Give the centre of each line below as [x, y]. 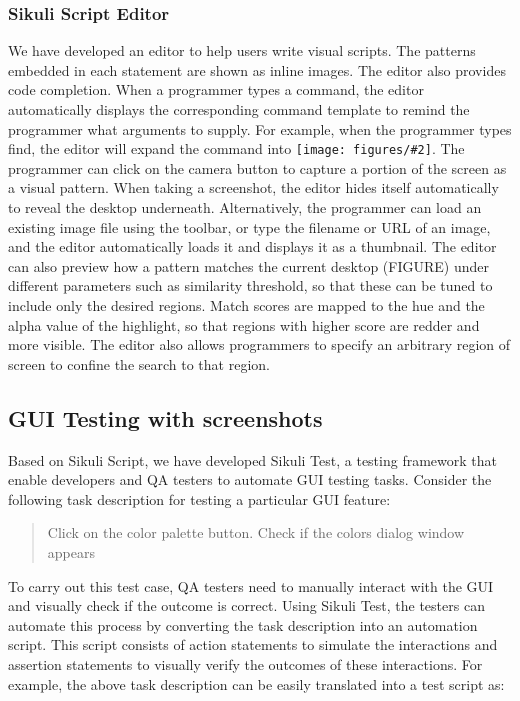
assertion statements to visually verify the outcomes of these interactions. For [245, 663]
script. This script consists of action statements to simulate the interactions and [253, 644]
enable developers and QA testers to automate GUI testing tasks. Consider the [250, 479]
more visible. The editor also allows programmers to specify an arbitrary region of [259, 344]
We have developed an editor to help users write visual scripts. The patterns [242, 50]
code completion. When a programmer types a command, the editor [216, 89]
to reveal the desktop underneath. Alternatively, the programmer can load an [245, 207]
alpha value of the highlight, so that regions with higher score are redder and [244, 324]
